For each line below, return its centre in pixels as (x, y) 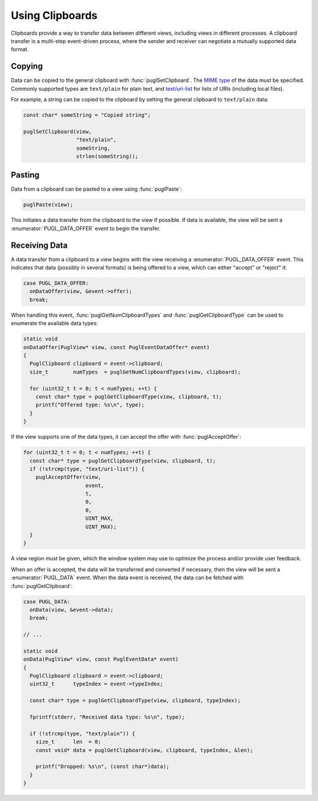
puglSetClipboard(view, (58, 132)
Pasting (25, 175)
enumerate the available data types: (54, 323)
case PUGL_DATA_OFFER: (56, 283)
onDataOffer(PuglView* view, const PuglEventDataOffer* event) (117, 347)
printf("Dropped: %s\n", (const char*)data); (102, 766)
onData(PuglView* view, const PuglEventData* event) (101, 659)
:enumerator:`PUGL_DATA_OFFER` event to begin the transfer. (86, 228)
